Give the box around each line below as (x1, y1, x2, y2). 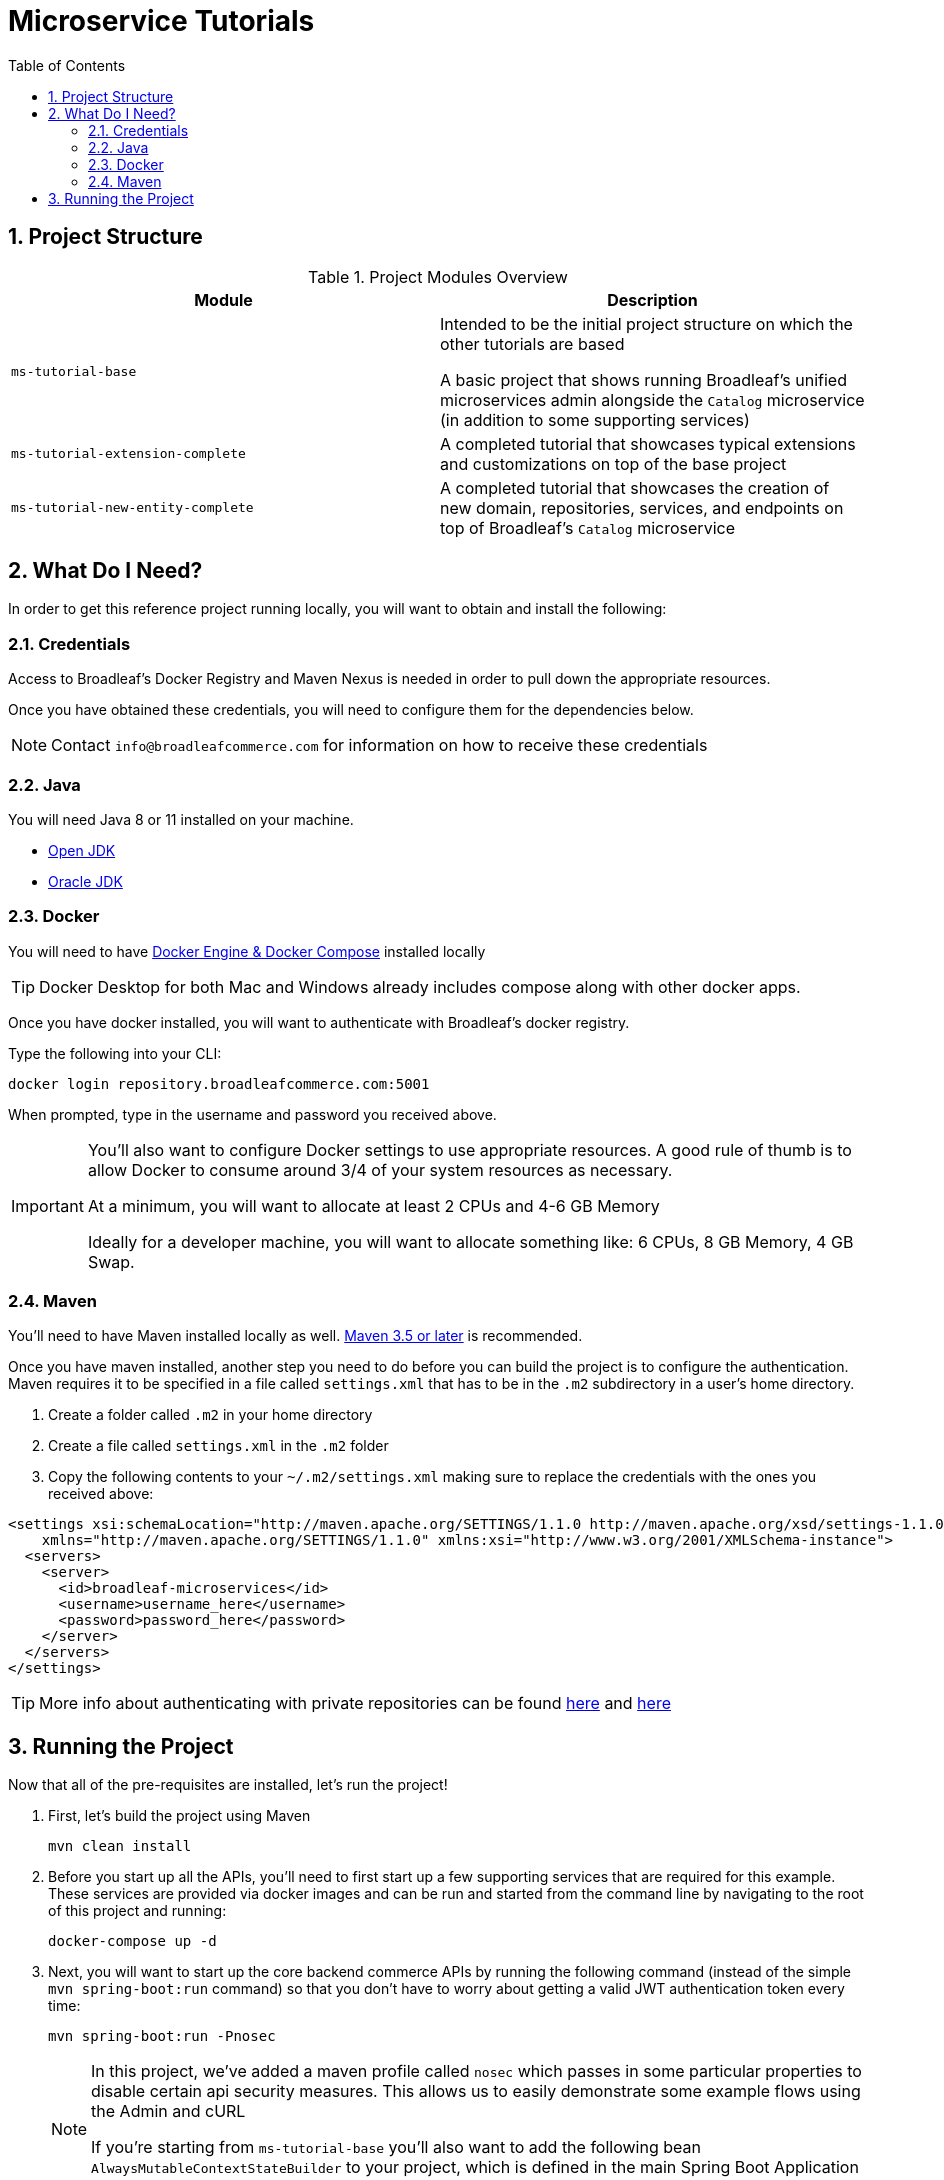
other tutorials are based (440, 333, 625, 354)
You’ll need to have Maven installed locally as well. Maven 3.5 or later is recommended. (8, 1327, 583, 1345)
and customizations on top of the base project (440, 453, 787, 474)
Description (607, 289, 698, 310)
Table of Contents (8, 56, 126, 74)
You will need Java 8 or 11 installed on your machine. (8, 810, 354, 828)
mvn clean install (48, 1838, 192, 1855)
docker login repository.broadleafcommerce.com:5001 (8, 1075, 430, 1092)
